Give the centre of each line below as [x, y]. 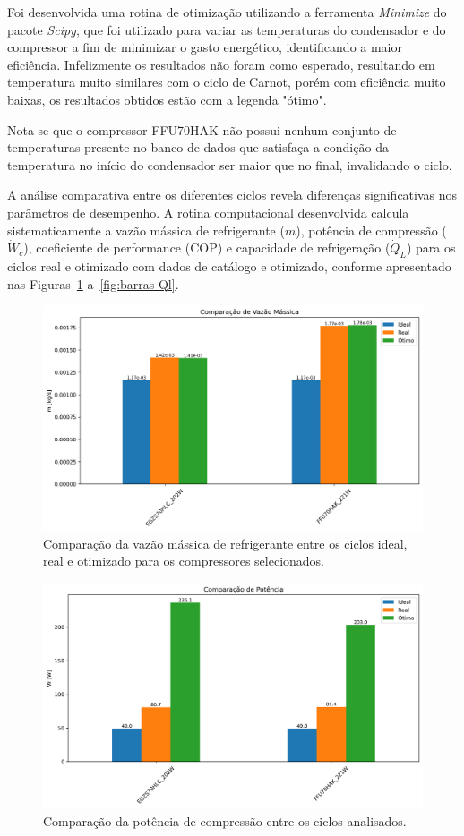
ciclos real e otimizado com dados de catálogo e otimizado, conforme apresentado [229, 265]
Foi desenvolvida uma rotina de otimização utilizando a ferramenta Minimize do [227, 12]
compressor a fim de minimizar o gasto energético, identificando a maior [205, 47]
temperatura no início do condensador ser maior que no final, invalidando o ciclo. [230, 164]
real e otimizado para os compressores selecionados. [184, 561]
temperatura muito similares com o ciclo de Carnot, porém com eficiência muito [227, 82]
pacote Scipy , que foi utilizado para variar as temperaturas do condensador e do [227, 29]
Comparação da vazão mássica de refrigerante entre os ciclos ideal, [225, 543]
